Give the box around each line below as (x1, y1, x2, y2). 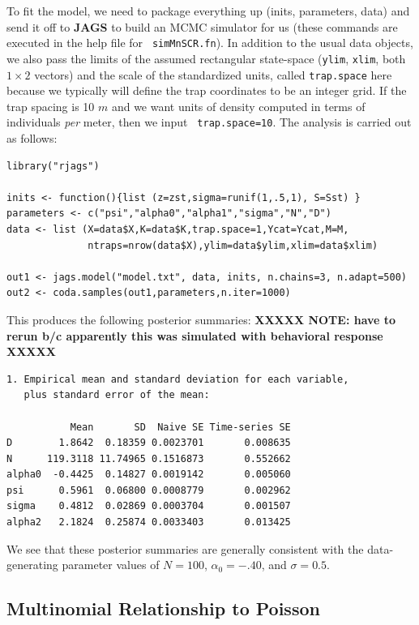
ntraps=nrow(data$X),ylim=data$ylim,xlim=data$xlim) (88, 239, 378, 251)
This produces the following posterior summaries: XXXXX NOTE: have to (6, 310, 396, 327)
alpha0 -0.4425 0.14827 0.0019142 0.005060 (6, 469, 291, 481)
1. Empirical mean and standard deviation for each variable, (6, 373, 349, 385)
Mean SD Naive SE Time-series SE (70, 421, 291, 433)
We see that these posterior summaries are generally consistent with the (6, 540, 364, 557)
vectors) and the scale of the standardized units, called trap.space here (34, 66, 392, 83)
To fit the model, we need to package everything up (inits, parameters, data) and (6, 2, 410, 19)
